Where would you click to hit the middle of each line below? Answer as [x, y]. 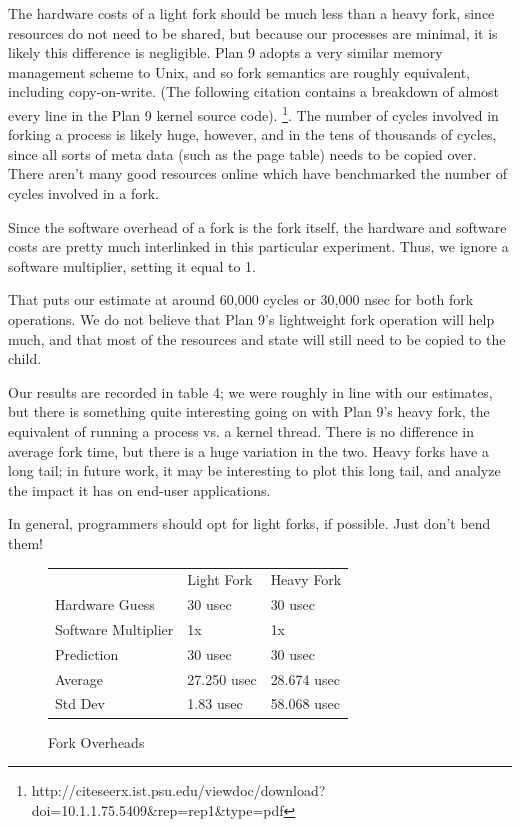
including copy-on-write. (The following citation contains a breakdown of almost [254, 91]
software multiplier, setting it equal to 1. [132, 265]
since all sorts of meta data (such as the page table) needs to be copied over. [242, 153]
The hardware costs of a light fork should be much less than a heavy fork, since [251, 13]
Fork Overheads [96, 741]
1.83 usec [215, 703]
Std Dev [80, 703]
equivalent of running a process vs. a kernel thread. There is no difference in [241, 430]
